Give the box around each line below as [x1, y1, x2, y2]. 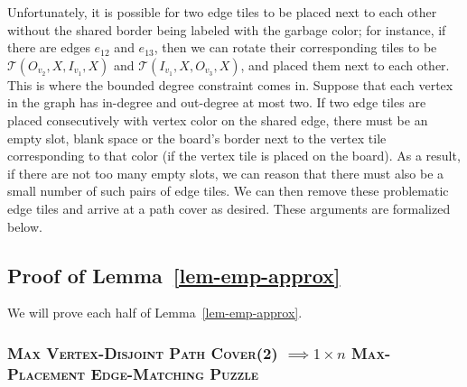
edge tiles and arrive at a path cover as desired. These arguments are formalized [7, 198, 451, 217]
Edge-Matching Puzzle [90, 362, 259, 384]
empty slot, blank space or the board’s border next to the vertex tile [7, 128, 387, 147]
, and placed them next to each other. [240, 55, 450, 74]
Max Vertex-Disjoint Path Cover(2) [7, 341, 278, 364]
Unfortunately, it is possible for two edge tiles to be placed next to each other [7, 3, 437, 21]
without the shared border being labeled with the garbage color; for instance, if [7, 20, 446, 39]
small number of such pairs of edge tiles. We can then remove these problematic [7, 181, 449, 200]
